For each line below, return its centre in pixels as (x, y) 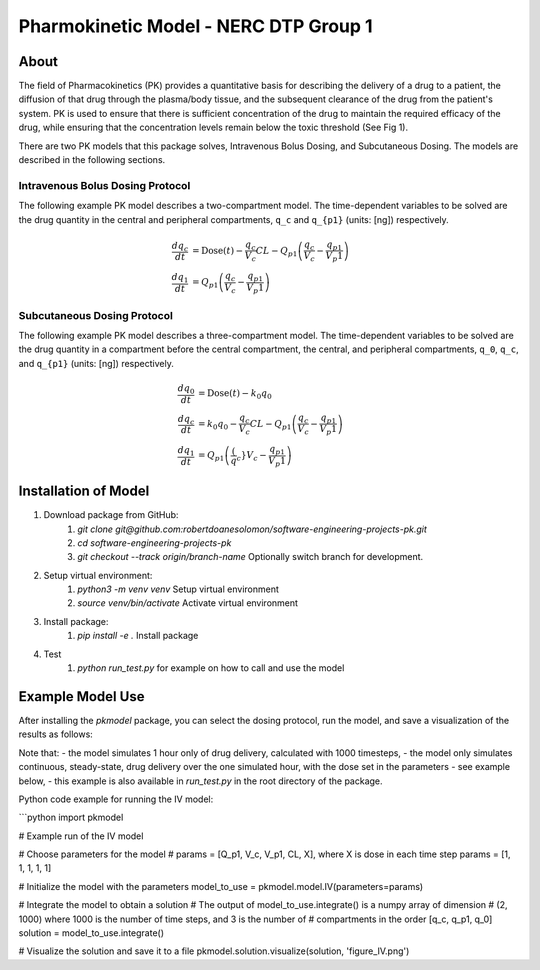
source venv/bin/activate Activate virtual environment (188, 603)
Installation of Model (84, 491)
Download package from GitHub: (111, 515)
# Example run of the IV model (81, 836)
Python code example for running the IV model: (116, 799)
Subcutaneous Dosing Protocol (96, 315)
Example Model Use (81, 696)
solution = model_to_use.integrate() (91, 933)
